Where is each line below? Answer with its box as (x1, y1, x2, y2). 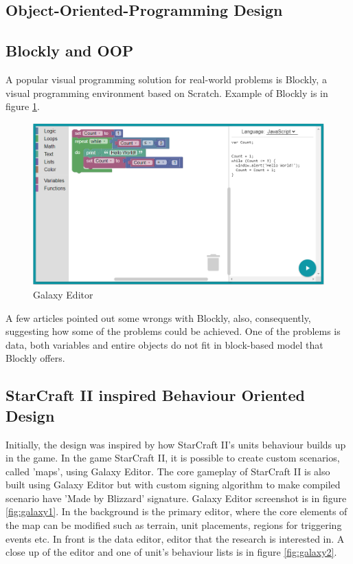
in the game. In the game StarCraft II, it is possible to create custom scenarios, (5, 451, 340, 465)
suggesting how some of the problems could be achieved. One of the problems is (5, 324, 341, 338)
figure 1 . (5, 99, 40, 113)
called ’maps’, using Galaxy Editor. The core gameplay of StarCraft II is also (5, 464, 330, 478)
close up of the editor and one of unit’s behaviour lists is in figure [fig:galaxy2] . (5, 545, 337, 559)
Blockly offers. (5, 351, 65, 365)
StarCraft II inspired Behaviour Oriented (5, 384, 305, 406)
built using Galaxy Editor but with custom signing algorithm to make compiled (5, 477, 341, 492)
